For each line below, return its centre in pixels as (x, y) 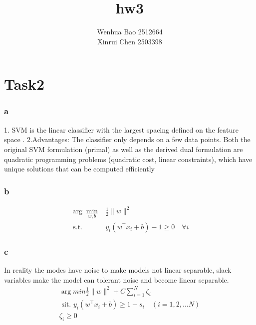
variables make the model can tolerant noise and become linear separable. (117, 279)
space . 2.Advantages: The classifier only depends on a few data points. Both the (127, 139)
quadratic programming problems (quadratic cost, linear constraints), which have (128, 159)
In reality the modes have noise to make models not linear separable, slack (118, 269)
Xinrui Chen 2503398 (130, 41)
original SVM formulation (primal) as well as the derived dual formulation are (124, 149)
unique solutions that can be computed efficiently (79, 169)
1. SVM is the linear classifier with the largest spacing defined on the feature (121, 129)
